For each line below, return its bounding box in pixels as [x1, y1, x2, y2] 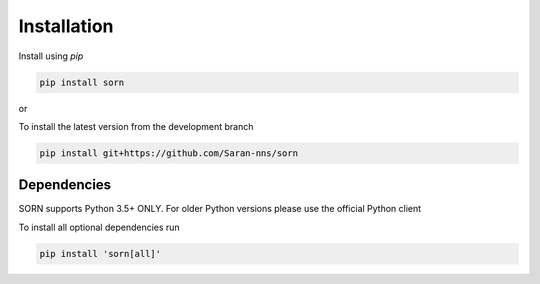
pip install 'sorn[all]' [39, 248, 162, 259]
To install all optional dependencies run [18, 221, 180, 233]
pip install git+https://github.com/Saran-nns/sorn [39, 147, 299, 159]
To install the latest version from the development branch [18, 120, 254, 132]
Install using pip [18, 50, 84, 62]
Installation [18, 15, 114, 37]
